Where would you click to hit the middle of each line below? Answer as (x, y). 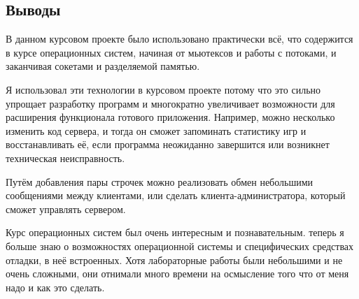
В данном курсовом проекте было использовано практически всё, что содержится (179, 39)
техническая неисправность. (65, 158)
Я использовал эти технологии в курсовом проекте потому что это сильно (163, 89)
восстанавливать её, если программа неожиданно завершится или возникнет (168, 144)
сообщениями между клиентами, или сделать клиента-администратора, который (176, 195)
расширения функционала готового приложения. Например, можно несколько (170, 117)
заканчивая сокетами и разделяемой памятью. (103, 66)
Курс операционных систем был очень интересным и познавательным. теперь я (175, 232)
